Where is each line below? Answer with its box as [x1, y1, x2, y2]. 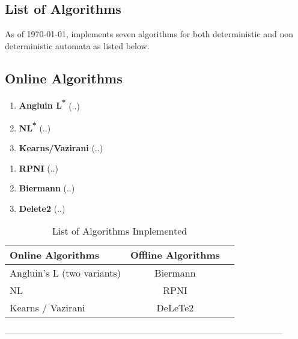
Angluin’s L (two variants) [10, 266, 121, 280]
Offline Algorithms [130, 248, 220, 262]
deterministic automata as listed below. [5, 39, 150, 52]
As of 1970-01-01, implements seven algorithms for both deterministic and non [5, 28, 293, 40]
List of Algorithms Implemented [52, 224, 187, 238]
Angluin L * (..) [19, 97, 80, 112]
